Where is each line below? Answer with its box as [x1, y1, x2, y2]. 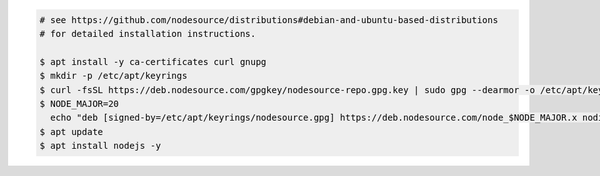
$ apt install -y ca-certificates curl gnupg [39, 56, 267, 67]
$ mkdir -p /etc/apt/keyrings [39, 70, 188, 82]
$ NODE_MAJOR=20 [39, 98, 120, 109]
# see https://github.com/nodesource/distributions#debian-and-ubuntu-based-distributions [39, 14, 499, 25]
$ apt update [39, 126, 104, 137]
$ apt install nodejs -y [39, 140, 162, 152]
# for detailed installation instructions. [39, 28, 257, 39]
